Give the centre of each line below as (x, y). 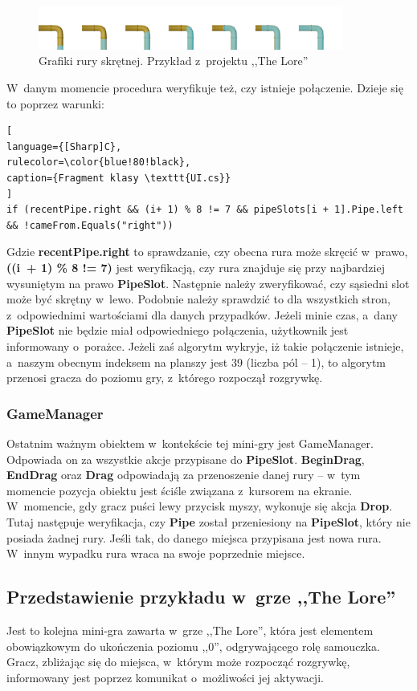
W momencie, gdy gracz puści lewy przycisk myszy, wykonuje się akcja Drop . (200, 506)
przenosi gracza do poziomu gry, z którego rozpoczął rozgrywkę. (165, 378)
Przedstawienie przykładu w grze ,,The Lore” (201, 597)
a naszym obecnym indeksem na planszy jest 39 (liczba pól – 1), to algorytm (196, 362)
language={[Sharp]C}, (64, 146)
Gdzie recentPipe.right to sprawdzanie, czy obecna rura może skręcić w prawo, (207, 252)
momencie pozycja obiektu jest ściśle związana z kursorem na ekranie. (180, 490)
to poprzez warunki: (55, 103)
